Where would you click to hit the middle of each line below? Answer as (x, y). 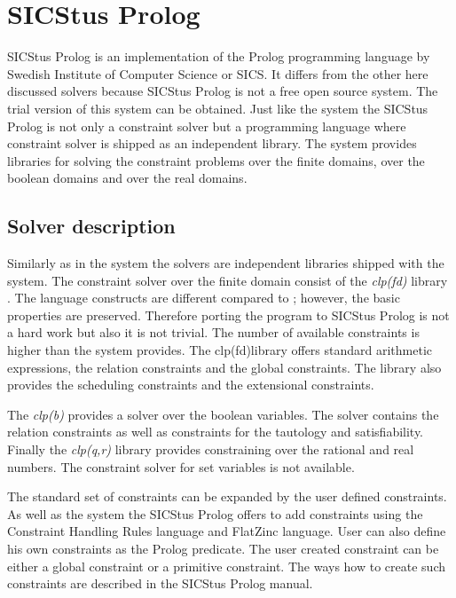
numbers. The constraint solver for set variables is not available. (181, 466)
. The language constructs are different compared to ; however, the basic (204, 298)
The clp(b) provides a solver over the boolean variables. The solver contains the (223, 414)
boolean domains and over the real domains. (127, 178)
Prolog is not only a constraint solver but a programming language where (207, 126)
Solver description (91, 226)
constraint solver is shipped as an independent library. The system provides (212, 143)
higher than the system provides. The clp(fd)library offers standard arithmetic (220, 350)
